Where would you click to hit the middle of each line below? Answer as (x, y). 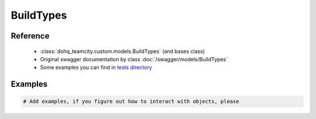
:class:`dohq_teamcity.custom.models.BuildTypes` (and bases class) (122, 51)
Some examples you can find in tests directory (96, 68)
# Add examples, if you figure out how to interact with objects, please (131, 101)
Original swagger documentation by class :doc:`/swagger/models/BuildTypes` (134, 59)
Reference (30, 36)
